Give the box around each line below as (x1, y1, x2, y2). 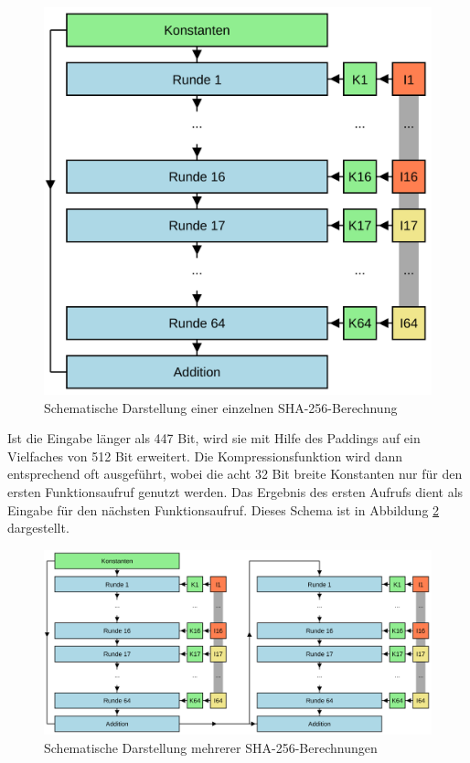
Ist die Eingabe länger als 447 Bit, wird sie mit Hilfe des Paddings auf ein (7, 429, 421, 448)
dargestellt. (7, 518, 69, 537)
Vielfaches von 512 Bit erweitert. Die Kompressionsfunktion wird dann (7, 446, 403, 465)
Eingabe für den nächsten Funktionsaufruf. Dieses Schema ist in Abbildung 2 (7, 500, 440, 519)
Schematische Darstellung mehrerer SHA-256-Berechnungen (44, 737, 378, 757)
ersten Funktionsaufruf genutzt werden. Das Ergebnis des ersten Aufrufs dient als (7, 482, 464, 501)
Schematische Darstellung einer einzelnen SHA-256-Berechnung (44, 397, 398, 417)
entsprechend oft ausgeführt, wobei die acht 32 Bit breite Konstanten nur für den (7, 464, 463, 483)
